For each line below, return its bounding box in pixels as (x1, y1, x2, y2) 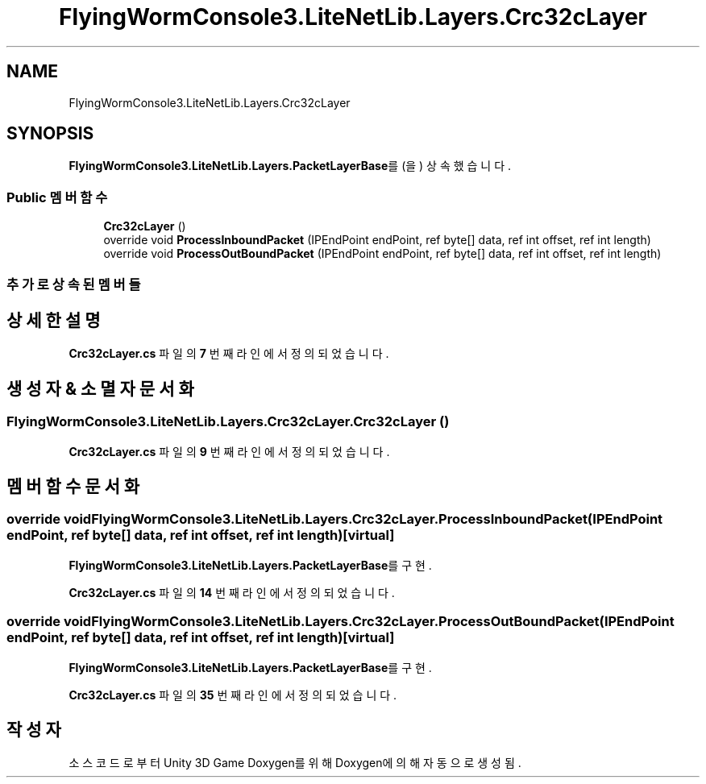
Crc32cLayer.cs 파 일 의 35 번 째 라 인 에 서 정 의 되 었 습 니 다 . (69, 687, 397, 702)
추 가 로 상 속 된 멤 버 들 (6, 276, 141, 292)
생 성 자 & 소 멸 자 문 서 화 (6, 378, 194, 399)
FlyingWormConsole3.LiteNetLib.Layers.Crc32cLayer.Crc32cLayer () (6, 413, 450, 430)
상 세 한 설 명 (6, 309, 101, 330)
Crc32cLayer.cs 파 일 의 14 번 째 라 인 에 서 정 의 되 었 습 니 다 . (69, 585, 395, 599)
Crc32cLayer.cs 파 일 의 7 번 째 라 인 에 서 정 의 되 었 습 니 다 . (69, 346, 389, 361)
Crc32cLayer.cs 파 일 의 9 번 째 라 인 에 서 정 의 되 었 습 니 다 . (69, 444, 390, 458)
